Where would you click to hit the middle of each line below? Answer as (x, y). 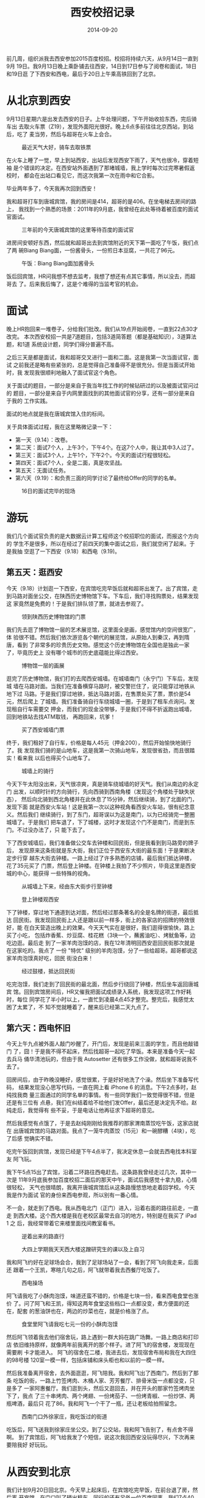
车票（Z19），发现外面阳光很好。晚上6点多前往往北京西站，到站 (114, 127)
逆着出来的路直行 (43, 1236)
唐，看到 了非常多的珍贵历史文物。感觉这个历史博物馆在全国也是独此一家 (98, 645)
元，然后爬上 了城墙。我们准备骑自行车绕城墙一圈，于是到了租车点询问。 (98, 701)
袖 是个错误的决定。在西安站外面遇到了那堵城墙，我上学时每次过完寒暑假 (98, 167)
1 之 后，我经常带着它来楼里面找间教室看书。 (63, 1224)
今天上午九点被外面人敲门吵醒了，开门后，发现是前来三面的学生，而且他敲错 (103, 1044)
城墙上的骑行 (38, 771)
